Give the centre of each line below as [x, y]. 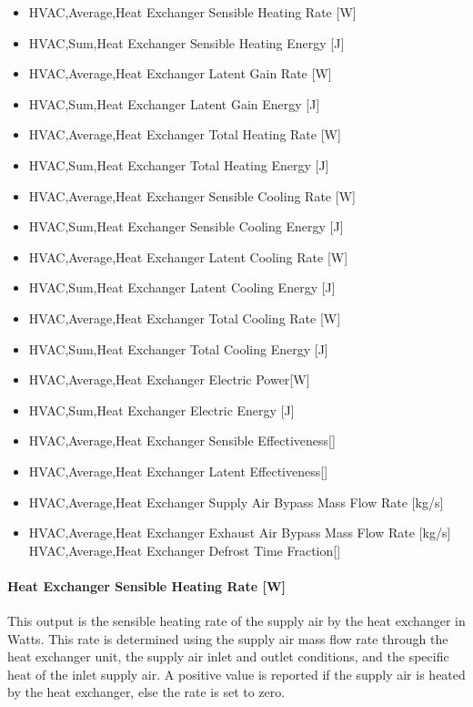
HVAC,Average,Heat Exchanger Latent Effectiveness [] [178, 471]
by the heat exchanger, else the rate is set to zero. [146, 692]
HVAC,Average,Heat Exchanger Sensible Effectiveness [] [182, 441]
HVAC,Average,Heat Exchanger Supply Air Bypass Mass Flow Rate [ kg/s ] [236, 502]
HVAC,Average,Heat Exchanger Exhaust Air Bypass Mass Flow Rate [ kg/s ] [240, 533]
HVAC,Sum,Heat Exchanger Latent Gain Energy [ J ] [174, 103]
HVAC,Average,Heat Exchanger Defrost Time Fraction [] [185, 550]
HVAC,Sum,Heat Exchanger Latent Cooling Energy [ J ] [182, 287]
